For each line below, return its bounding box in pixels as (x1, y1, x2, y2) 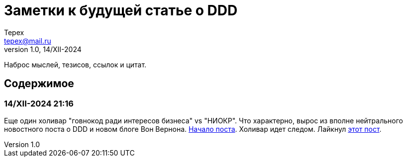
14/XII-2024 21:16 (4, 98, 74, 108)
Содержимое (4, 77, 74, 90)
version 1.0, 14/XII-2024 (4, 45, 82, 54)
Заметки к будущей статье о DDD (4, 2, 238, 19)
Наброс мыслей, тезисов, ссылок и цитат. (4, 60, 147, 69)
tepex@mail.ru (4, 36, 51, 45)
